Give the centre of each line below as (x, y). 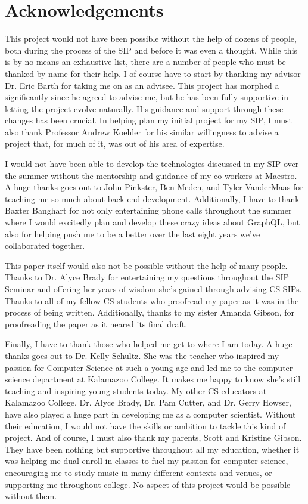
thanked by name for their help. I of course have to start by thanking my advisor (153, 73)
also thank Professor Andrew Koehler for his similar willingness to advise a (142, 132)
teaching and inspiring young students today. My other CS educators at (136, 390)
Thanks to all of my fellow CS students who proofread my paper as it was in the (152, 300)
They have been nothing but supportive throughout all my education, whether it (152, 449)
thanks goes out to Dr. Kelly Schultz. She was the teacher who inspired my (142, 355)
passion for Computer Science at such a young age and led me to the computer (149, 367)
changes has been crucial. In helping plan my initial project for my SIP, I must (149, 120)
